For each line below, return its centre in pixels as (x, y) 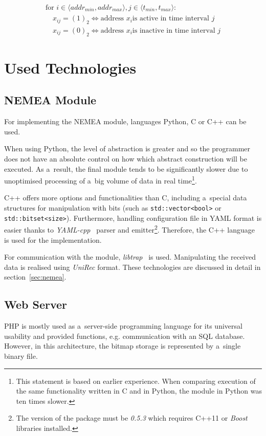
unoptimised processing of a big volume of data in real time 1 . (101, 180)
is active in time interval (171, 19)
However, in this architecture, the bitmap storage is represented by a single (123, 346)
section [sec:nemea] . (35, 277)
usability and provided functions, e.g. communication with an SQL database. (125, 336)
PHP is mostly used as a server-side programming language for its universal (123, 326)
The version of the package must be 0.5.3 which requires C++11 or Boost (132, 418)
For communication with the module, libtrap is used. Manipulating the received (130, 257)
